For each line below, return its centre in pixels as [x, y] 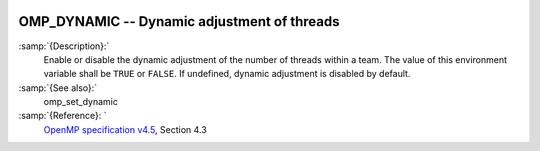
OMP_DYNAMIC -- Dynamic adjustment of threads [179, 21]
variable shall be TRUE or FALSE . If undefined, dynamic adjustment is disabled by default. [227, 74]
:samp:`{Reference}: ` [62, 116]
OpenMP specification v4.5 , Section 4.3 [125, 129]
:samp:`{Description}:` [64, 46]
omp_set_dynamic [81, 102]
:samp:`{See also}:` [58, 87]
